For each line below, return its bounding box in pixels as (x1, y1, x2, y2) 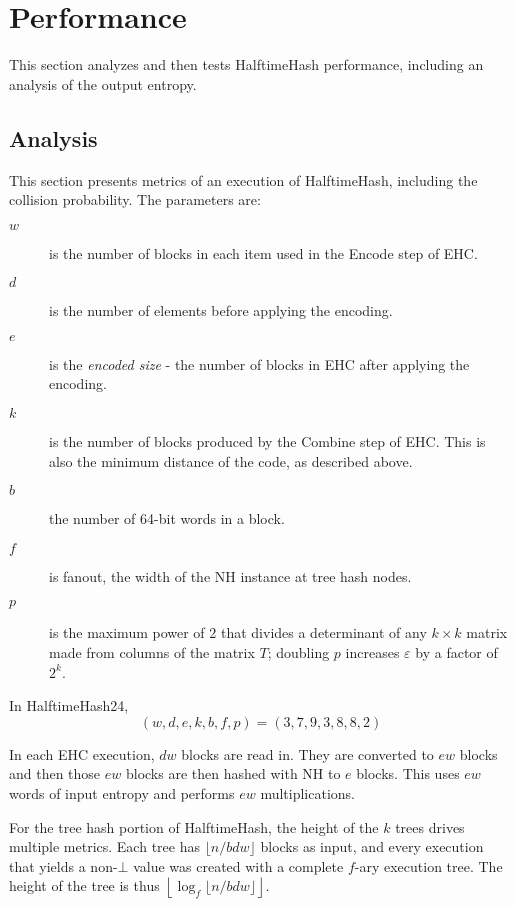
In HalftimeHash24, (9, 695, 129, 716)
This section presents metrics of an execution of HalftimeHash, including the (9, 169, 478, 190)
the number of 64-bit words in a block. (49, 508, 285, 529)
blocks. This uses (356, 763, 460, 784)
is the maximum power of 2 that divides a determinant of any (49, 622, 427, 643)
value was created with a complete (133, 855, 344, 876)
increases (345, 642, 400, 663)
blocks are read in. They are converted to (181, 743, 434, 764)
